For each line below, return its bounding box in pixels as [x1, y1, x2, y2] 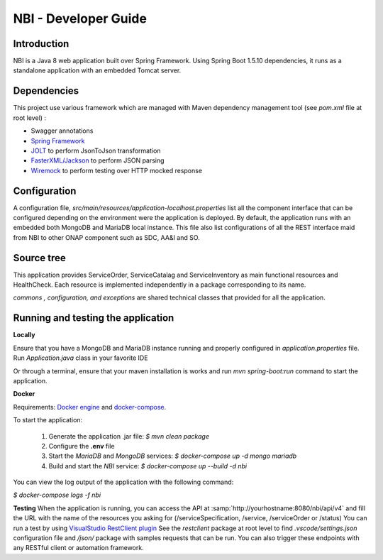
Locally [13, 331, 35, 339]
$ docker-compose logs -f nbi [13, 490, 101, 500]
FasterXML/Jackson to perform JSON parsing [30, 156, 165, 165]
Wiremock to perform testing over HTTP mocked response [30, 166, 202, 175]
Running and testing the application [13, 312, 174, 324]
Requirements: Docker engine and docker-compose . [13, 402, 167, 411]
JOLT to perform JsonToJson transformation [30, 146, 161, 155]
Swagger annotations [30, 126, 94, 135]
